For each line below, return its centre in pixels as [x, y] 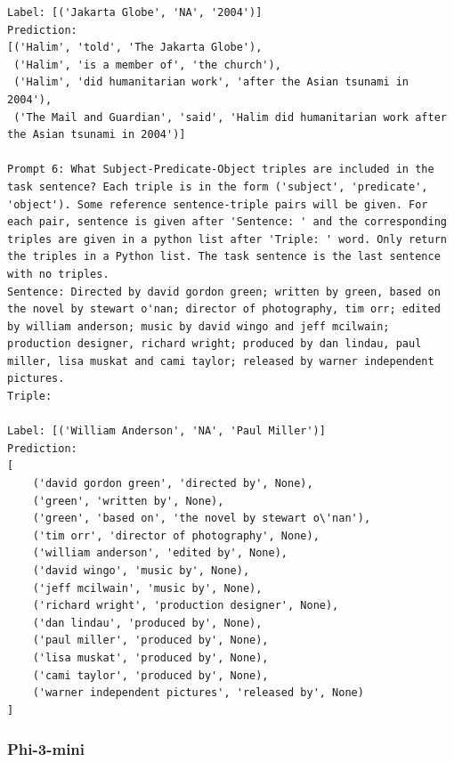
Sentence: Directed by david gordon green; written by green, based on [224, 292]
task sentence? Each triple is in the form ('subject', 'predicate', [218, 186]
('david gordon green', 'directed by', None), [173, 484]
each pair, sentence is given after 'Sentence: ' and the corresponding [227, 222]
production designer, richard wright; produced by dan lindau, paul [215, 344]
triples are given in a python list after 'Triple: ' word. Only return [227, 239]
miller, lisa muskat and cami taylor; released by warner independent [221, 361]
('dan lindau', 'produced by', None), [147, 623]
